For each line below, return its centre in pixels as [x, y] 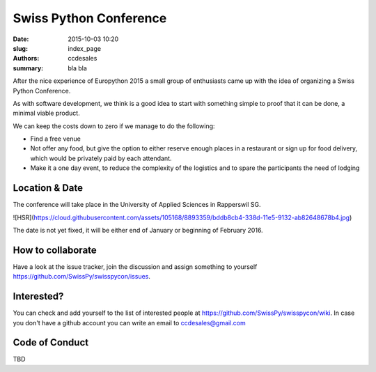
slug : [20, 48]
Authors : [26, 59]
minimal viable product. [46, 113]
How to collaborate [55, 250]
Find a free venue [56, 139]
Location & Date [48, 188]
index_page [84, 48]
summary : [28, 68]
